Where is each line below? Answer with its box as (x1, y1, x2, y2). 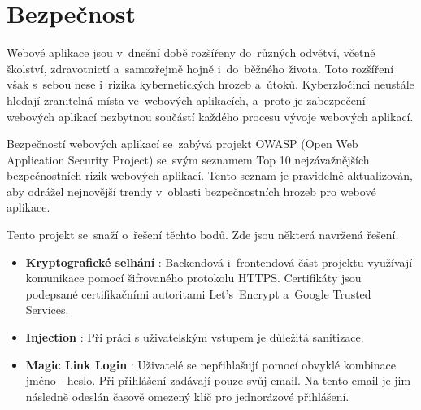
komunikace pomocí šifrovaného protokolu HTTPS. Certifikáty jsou (25, 269, 362, 286)
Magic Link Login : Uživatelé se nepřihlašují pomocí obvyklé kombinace (25, 355, 396, 373)
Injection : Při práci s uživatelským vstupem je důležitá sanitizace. (25, 329, 364, 346)
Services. (25, 301, 69, 318)
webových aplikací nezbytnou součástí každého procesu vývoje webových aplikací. (7, 107, 414, 124)
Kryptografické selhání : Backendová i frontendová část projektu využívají (25, 253, 413, 270)
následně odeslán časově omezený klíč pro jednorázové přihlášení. (25, 387, 349, 404)
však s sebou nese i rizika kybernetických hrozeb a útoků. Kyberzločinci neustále (7, 76, 414, 93)
